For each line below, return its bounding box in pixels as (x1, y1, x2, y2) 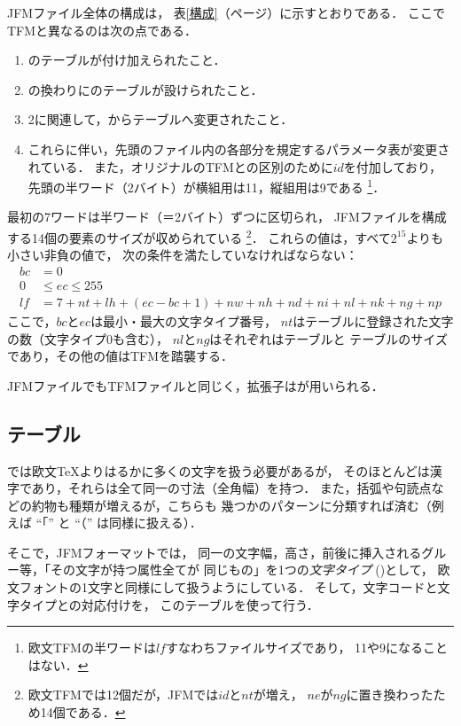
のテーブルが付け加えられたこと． (27, 51, 226, 69)
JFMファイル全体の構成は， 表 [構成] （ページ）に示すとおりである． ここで (7, 4, 445, 21)
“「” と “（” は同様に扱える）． (35, 513, 202, 532)
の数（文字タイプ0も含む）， (7, 329, 168, 347)
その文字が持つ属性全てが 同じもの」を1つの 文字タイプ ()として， (50, 560, 434, 579)
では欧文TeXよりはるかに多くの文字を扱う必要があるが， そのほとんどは (7, 461, 430, 480)
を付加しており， (343, 157, 442, 176)
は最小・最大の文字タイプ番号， (90, 311, 277, 330)
